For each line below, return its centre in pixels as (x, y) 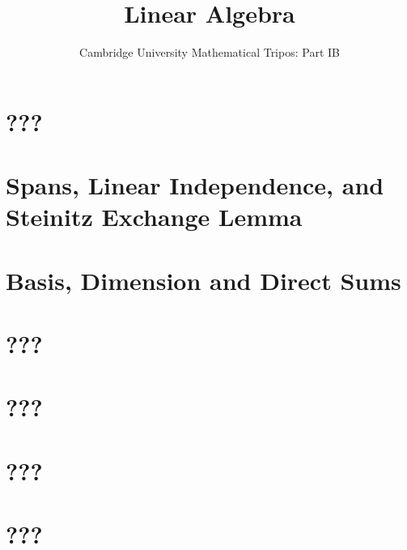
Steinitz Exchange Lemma (154, 217)
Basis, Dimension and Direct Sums (203, 280)
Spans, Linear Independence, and (195, 185)
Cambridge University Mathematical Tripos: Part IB (210, 52)
